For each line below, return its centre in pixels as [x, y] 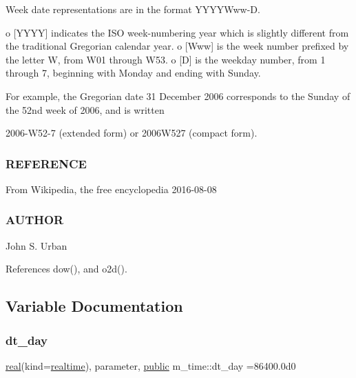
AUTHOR [35, 220]
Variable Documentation [94, 306]
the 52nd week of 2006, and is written [85, 109]
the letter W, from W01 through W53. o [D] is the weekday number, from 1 [166, 59]
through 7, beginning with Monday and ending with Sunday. [133, 73]
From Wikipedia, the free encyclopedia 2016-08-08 [111, 189]
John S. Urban [36, 245]
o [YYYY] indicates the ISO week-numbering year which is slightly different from [177, 32]
